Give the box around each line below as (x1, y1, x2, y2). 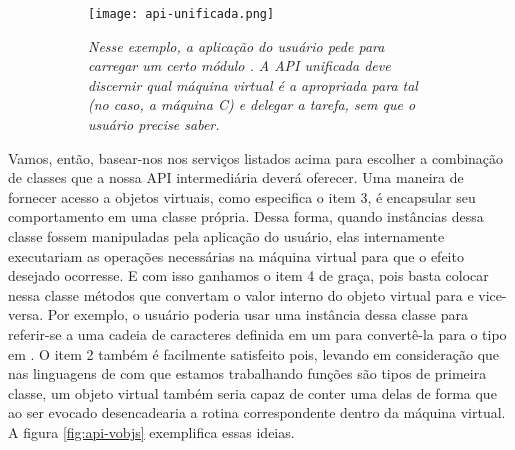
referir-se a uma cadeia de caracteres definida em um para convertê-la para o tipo (8, 323, 507, 344)
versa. (8, 304, 44, 325)
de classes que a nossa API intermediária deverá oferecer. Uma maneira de (8, 167, 464, 188)
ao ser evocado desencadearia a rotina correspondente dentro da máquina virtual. (8, 402, 506, 423)
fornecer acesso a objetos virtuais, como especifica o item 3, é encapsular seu (8, 186, 476, 207)
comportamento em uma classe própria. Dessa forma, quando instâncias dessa (8, 206, 484, 227)
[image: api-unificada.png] (88, 7, 275, 21)
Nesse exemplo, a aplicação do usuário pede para (88, 35, 385, 56)
